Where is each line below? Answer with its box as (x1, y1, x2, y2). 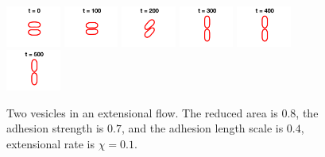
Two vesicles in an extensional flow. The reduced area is (6, 104, 278, 121)
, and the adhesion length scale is (121, 120, 284, 136)
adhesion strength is (6, 120, 104, 136)
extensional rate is (6, 135, 95, 151)
